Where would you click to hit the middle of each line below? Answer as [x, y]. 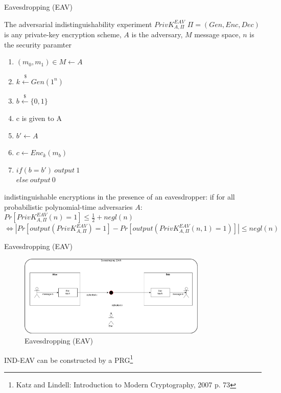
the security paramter [38, 44]
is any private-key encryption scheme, [63, 34]
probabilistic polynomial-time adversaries [68, 206]
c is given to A [39, 118]
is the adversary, [157, 34]
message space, [217, 34]
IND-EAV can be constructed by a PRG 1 [69, 359]
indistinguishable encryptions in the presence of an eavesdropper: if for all [120, 196]
